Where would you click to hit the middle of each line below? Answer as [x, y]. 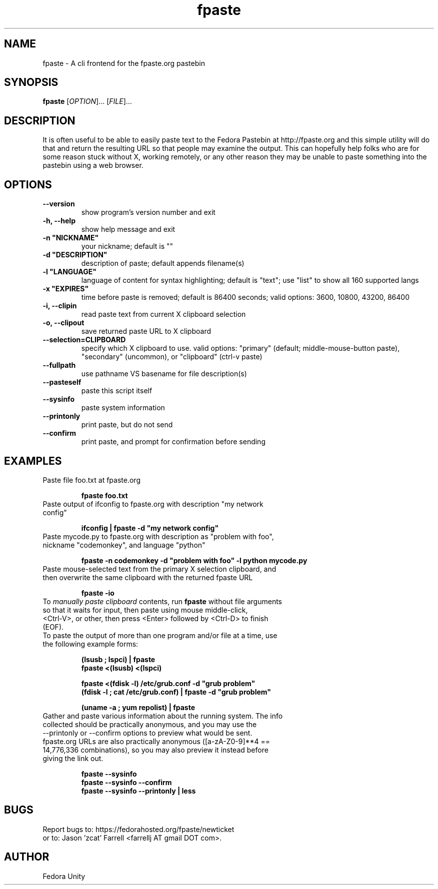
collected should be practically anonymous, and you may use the [150, 724]
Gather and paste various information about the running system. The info [163, 716]
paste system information [123, 408]
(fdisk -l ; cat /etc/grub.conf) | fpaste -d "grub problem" [176, 692]
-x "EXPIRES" [66, 289]
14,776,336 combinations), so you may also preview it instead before [155, 750]
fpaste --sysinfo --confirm [126, 782]
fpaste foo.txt [104, 495]
